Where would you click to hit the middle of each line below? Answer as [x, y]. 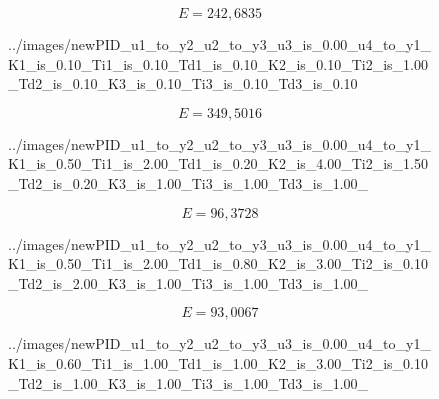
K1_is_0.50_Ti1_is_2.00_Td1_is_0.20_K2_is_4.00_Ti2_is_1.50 [218, 163]
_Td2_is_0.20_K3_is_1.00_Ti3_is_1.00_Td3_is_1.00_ [188, 182]
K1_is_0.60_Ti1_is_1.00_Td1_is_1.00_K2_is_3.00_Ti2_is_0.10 [218, 362]
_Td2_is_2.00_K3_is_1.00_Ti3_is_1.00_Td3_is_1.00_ [188, 282]
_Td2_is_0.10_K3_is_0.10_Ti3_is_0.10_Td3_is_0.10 [183, 83]
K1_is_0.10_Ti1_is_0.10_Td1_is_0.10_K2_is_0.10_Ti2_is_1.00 [218, 63]
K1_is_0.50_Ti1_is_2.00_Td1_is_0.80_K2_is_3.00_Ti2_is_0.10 [218, 263]
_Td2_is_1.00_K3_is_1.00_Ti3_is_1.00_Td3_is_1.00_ [188, 382]
